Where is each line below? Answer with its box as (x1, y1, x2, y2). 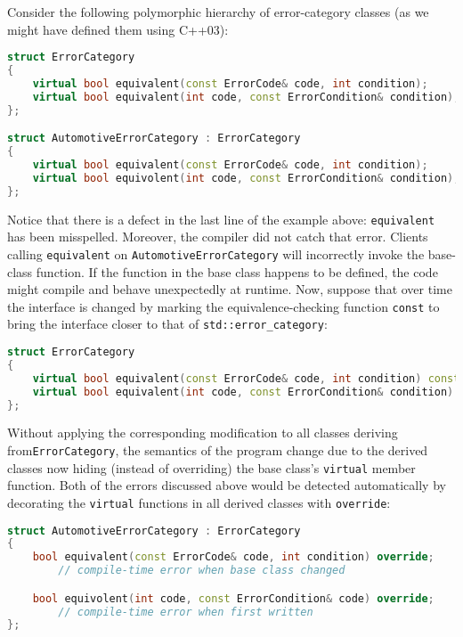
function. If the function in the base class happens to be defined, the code (36, 262, 438, 281)
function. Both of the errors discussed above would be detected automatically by (7, 476, 446, 494)
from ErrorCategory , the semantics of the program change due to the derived (7, 440, 428, 459)
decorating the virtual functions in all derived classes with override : (7, 493, 391, 511)
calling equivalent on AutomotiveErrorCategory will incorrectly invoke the (7, 244, 425, 263)
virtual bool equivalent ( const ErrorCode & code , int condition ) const (32, 372, 460, 385)
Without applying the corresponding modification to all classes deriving (7, 423, 398, 442)
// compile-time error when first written (58, 605, 313, 618)
